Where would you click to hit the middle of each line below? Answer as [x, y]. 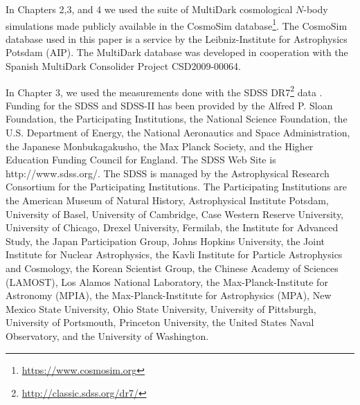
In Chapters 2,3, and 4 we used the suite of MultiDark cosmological [149, 9]
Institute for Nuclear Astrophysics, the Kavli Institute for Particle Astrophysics [174, 254]
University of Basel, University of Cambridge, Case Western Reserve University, [175, 214]
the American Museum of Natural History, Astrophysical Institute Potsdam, [167, 200]
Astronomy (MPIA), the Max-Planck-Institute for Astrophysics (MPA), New [169, 295]
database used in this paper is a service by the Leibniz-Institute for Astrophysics [177, 38]
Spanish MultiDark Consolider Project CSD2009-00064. [124, 66]
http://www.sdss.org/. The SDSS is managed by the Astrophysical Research [168, 173]
